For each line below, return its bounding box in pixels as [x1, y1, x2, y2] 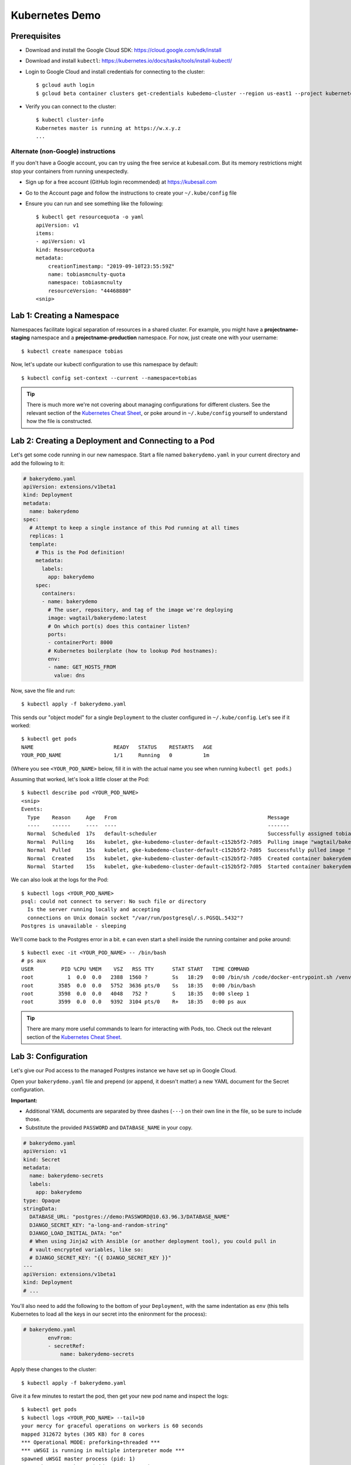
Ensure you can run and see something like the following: [25, 200, 164, 207]
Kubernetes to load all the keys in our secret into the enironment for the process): [11, 1310, 207, 1318]
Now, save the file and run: [11, 687, 75, 694]
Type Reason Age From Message [27, 814, 290, 820]
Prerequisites [11, 31, 61, 41]
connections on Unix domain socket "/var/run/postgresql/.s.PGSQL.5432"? [27, 914, 243, 921]
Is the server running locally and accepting [27, 906, 160, 913]
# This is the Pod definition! [35, 549, 125, 556]
